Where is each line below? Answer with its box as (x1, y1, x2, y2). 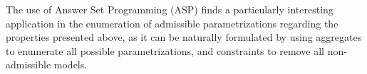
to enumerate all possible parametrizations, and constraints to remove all (6, 43, 325, 58)
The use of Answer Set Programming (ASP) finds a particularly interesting (6, 2, 334, 16)
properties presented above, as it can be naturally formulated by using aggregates (6, 30, 362, 44)
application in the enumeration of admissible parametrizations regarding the (6, 16, 338, 30)
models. (53, 57, 88, 72)
